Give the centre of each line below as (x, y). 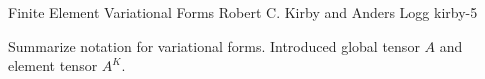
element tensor (53, 65)
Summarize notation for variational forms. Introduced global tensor (214, 45)
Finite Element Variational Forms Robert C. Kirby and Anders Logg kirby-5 (243, 12)
